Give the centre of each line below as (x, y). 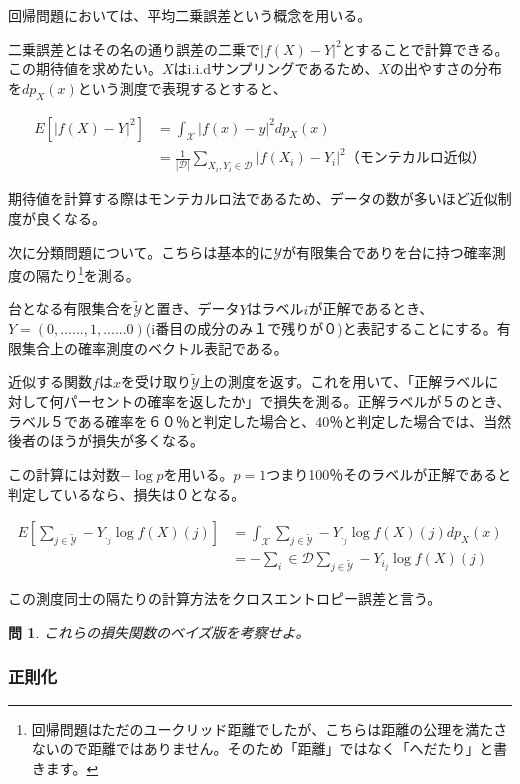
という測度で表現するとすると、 (182, 87)
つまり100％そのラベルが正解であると (389, 474)
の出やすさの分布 (445, 68)
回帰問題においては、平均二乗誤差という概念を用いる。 (190, 15)
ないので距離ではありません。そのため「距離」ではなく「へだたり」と (262, 748)
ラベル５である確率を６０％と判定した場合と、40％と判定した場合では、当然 (260, 420)
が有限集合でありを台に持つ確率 (386, 251)
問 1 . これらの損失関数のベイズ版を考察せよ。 (159, 631)
